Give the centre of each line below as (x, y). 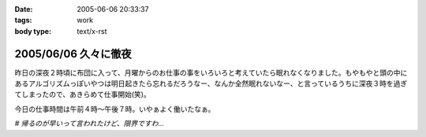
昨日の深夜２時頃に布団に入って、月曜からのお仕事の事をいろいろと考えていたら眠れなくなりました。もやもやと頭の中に (211, 72)
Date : (24, 9)
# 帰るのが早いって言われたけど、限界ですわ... (90, 124)
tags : (23, 20)
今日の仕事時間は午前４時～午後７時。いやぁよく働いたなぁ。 (115, 109)
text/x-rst (92, 31)
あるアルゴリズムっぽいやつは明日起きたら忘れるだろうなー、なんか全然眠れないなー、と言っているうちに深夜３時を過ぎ (211, 83)
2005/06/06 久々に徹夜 (73, 54)
